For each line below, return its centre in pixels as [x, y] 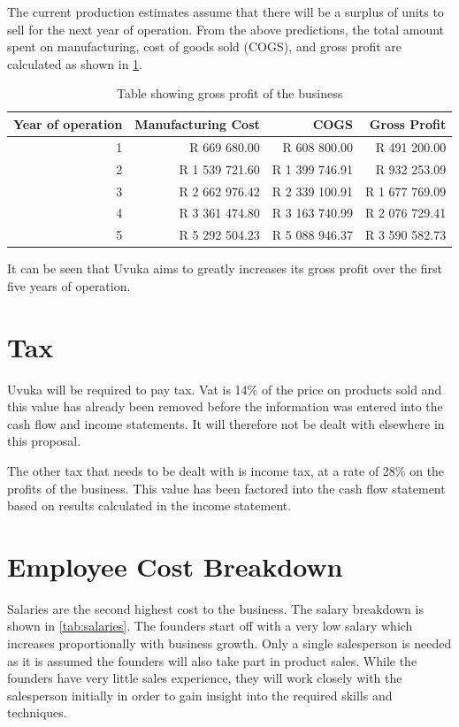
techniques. [37, 712]
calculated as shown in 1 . [75, 63]
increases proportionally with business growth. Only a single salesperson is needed [229, 643]
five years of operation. [69, 285]
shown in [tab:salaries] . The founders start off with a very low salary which [210, 626]
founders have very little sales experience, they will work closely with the [205, 678]
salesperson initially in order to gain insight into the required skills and [200, 695]
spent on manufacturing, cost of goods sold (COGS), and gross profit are [205, 46]
